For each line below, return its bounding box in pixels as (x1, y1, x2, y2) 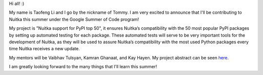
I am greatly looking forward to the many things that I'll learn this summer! (9, 64, 157, 70)
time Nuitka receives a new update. (9, 46, 80, 52)
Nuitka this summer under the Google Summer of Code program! (9, 16, 139, 22)
